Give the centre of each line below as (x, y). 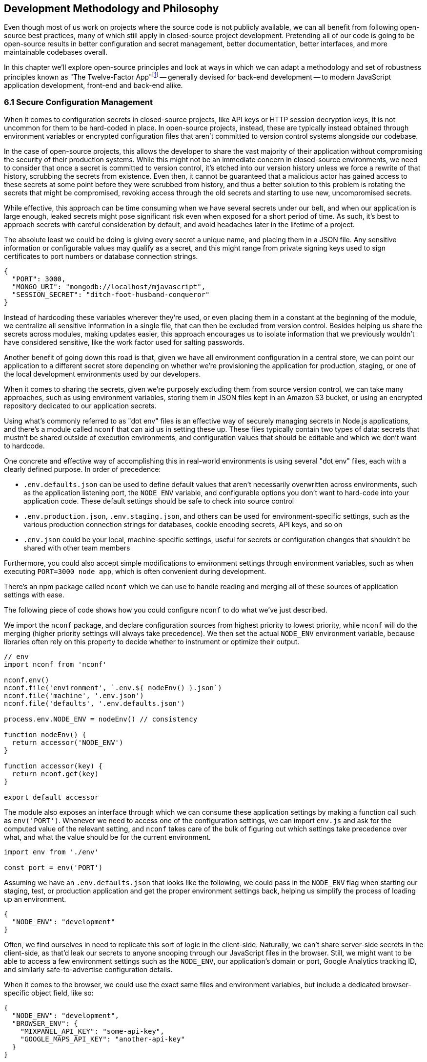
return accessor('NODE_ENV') (68, 742)
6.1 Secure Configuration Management (78, 102)
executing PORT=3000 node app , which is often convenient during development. (135, 571)
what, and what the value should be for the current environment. (107, 837)
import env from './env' (51, 852)
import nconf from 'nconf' (55, 664)
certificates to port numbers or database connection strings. (101, 256)
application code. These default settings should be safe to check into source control (159, 501)
